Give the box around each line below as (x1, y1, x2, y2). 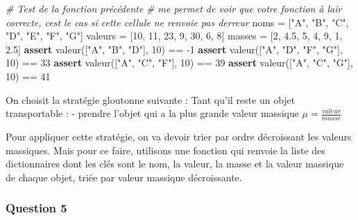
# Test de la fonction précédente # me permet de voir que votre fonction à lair (6, 1, 342, 15)
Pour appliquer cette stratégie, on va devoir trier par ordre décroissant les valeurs (6, 129, 352, 143)
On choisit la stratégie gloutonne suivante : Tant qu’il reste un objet (6, 92, 296, 107)
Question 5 (6, 199, 67, 217)
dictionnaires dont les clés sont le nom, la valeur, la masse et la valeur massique (6, 156, 344, 171)
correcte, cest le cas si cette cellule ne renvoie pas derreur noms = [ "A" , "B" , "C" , (6, 15, 349, 29)
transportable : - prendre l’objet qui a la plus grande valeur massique (6, 106, 299, 120)
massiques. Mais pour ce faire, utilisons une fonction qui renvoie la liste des (6, 143, 325, 157)
